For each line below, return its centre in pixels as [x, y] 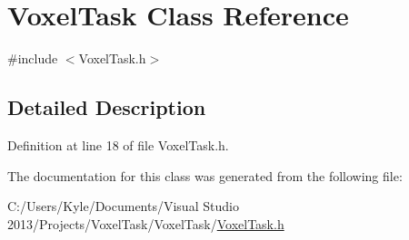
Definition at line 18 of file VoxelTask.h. [118, 144]
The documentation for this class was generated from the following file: [205, 175]
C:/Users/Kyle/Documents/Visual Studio [123, 206]
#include [33, 58]
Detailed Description [107, 107]
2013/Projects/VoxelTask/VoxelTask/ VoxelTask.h [146, 223]
